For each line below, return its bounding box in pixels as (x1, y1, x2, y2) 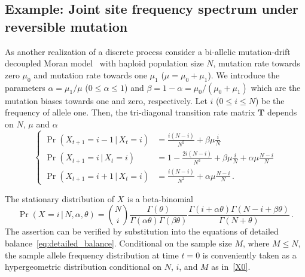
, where (243, 237, 270, 249)
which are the (251, 81, 301, 93)
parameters (5, 81, 45, 93)
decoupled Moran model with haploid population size (5, 57, 204, 69)
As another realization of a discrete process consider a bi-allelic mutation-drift (5, 45, 291, 57)
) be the (255, 94, 285, 106)
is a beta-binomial (127, 192, 193, 205)
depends (267, 106, 297, 118)
